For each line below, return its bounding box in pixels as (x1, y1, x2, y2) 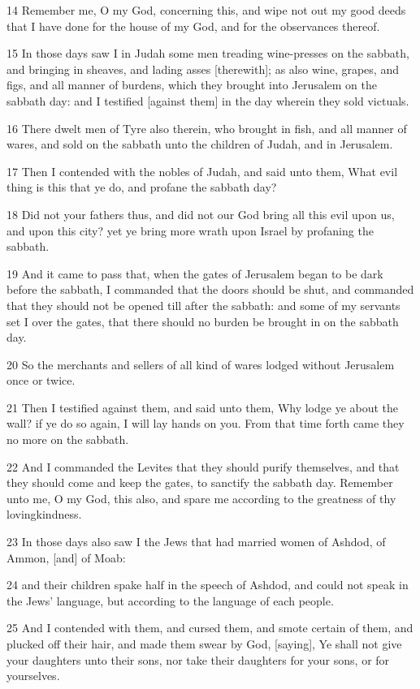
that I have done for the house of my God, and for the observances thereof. (6, 17, 380, 34)
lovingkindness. (6, 506, 82, 523)
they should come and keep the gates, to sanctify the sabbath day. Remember (6, 474, 393, 491)
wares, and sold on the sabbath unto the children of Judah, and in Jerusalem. (6, 136, 393, 153)
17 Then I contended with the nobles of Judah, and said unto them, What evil (6, 162, 398, 179)
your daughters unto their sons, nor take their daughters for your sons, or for (6, 651, 390, 668)
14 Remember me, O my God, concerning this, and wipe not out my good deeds (6, 2, 406, 18)
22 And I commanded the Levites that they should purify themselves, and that (6, 458, 400, 475)
